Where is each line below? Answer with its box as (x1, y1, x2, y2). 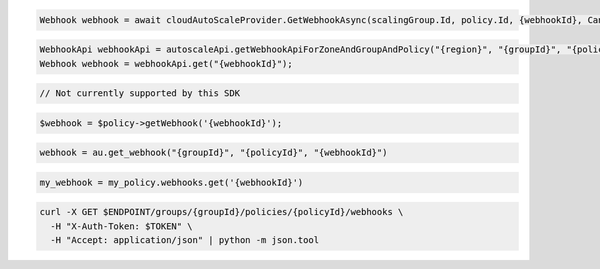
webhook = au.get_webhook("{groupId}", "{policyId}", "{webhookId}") (39, 147, 388, 159)
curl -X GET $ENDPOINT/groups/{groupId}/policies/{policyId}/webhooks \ (39, 206, 404, 218)
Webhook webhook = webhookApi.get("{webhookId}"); (39, 58, 294, 69)
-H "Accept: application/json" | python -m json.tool (50, 235, 320, 246)
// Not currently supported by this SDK (39, 88, 240, 99)
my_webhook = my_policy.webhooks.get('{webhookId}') (39, 176, 304, 188)
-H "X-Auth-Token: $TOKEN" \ (50, 220, 194, 232)
